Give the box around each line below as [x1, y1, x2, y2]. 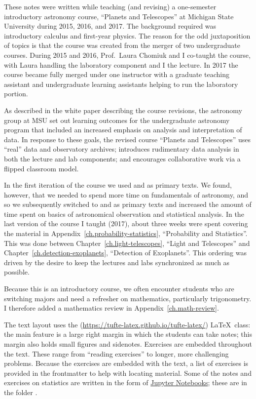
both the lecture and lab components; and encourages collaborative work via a [4, 153, 241, 163]
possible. [4, 267, 30, 277]
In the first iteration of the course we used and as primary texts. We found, [4, 180, 232, 190]
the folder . [4, 387, 37, 397]
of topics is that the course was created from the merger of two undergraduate [4, 40, 240, 50]
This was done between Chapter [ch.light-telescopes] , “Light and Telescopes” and [4, 238, 250, 248]
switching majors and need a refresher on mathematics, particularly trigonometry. [4, 293, 252, 303]
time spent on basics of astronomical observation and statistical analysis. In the [4, 208, 244, 219]
